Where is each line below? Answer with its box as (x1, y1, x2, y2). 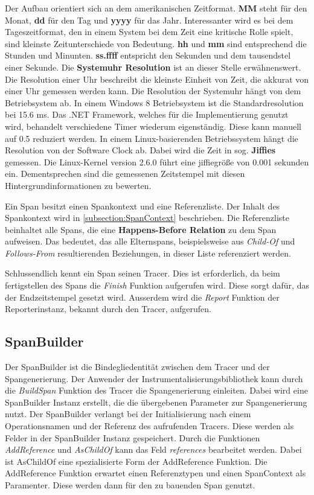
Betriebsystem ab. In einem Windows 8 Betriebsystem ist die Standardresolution (5, 96, 304, 109)
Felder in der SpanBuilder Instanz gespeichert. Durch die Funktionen (5, 431, 260, 444)
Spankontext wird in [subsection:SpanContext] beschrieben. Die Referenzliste (5, 211, 290, 224)
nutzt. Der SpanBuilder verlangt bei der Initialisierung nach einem (5, 407, 251, 420)
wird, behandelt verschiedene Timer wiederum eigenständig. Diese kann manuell (5, 120, 301, 132)
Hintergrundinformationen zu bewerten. (5, 179, 152, 191)
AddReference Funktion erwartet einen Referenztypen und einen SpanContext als (5, 467, 306, 479)
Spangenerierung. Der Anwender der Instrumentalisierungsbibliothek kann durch (5, 372, 303, 385)
